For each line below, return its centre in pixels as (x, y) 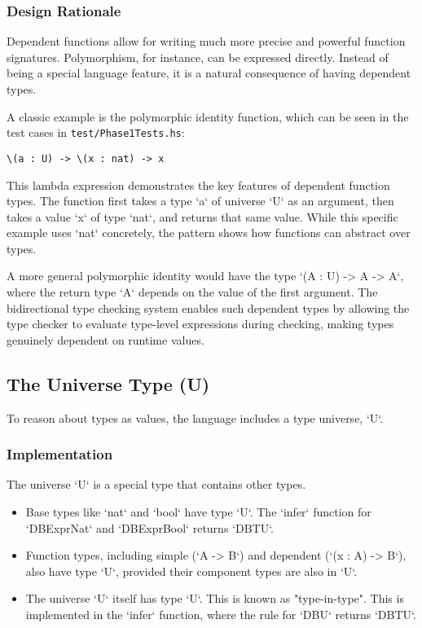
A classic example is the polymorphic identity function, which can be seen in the (208, 116)
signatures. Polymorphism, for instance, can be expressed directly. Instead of (198, 57)
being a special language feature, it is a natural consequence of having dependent (209, 73)
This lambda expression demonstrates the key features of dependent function (198, 184)
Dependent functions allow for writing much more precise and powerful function (206, 41)
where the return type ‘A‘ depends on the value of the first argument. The (192, 292)
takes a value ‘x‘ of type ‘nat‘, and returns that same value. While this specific (202, 216)
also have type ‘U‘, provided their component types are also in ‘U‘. (191, 571)
